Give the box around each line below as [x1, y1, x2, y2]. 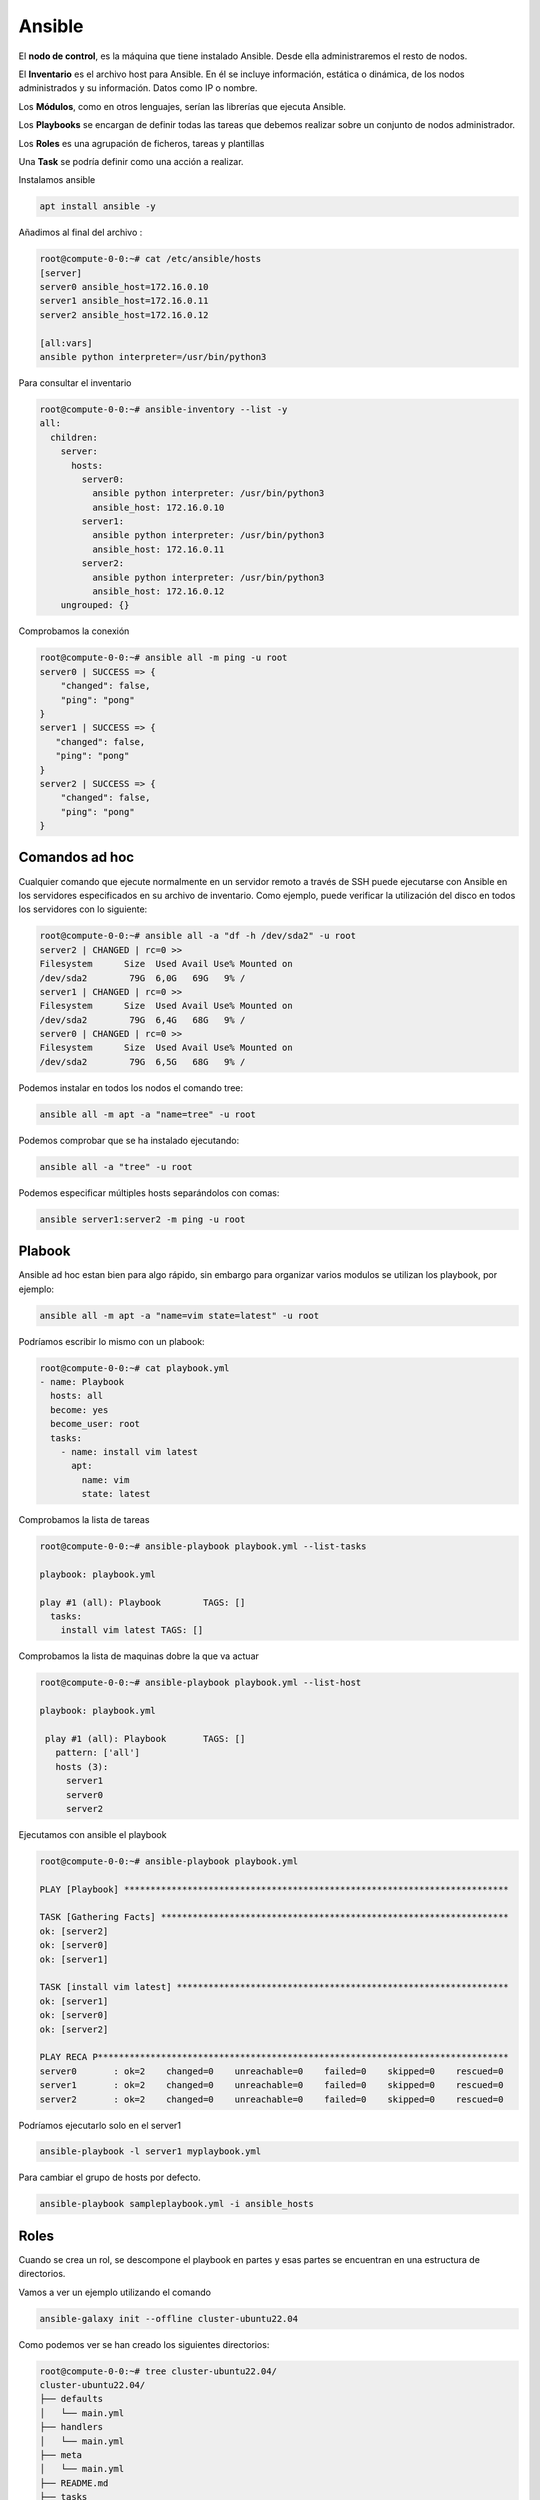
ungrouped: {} [60, 600, 130, 611]
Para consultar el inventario [18, 376, 132, 389]
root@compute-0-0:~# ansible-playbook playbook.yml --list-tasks [39, 1541, 367, 1552]
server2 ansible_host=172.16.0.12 [39, 309, 209, 320]
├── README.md [39, 2477, 109, 2489]
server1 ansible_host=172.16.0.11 [39, 295, 209, 307]
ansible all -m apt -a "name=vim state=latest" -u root [39, 1310, 320, 1321]
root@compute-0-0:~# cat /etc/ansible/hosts [39, 253, 262, 265]
